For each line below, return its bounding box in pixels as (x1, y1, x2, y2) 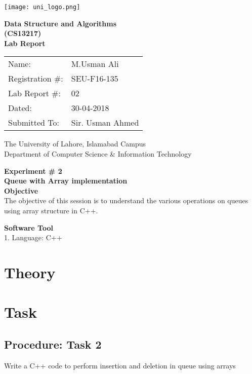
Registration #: (8, 72, 63, 85)
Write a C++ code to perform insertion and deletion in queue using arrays (4, 360, 236, 370)
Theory (4, 261, 56, 282)
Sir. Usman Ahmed (71, 117, 139, 129)
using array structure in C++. (4, 205, 98, 215)
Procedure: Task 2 (4, 336, 102, 352)
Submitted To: (8, 117, 59, 129)
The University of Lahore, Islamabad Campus (4, 138, 146, 149)
